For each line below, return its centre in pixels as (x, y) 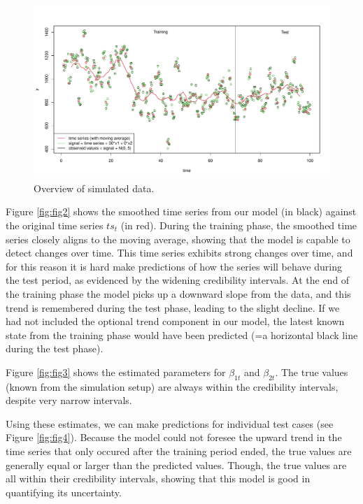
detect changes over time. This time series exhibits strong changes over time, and (179, 253)
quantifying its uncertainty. (64, 492)
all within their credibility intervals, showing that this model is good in (158, 478)
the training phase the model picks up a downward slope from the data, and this (178, 293)
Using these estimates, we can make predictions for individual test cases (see (170, 423)
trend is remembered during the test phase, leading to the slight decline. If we (173, 307)
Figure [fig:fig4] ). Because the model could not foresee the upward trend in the (174, 437)
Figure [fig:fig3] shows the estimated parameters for (116, 372)
